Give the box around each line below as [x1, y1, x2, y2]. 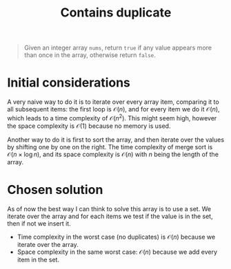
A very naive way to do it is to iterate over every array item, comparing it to [7, 98, 219, 106]
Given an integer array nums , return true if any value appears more [23, 43, 212, 52]
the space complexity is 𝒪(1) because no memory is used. [7, 122, 171, 130]
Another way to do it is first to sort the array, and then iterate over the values [7, 136, 225, 144]
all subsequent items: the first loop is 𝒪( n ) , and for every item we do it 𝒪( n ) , [7, 105, 220, 114]
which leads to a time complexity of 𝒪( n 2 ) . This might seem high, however [7, 113, 217, 122]
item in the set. [17, 255, 60, 263]
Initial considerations [7, 75, 131, 91]
